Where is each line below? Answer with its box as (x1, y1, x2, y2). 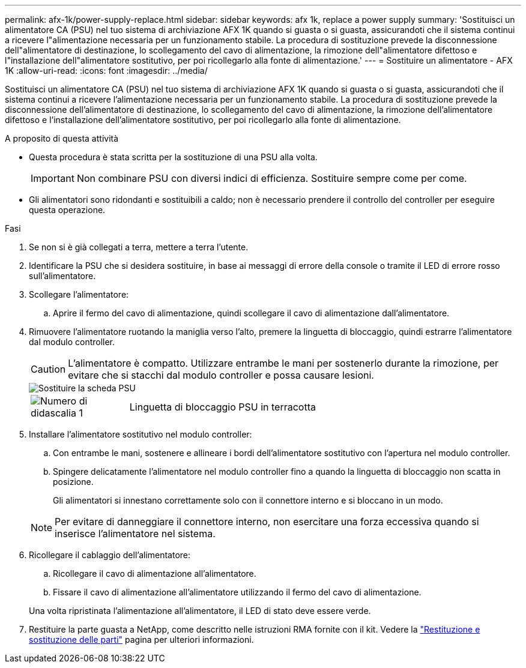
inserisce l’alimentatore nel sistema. (55, 528, 216, 540)
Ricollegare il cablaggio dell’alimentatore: (29, 550, 191, 560)
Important (31, 172, 74, 184)
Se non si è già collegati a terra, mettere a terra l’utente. (29, 242, 249, 252)
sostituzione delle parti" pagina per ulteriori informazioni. (29, 634, 254, 645)
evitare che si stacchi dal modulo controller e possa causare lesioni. (68, 369, 374, 381)
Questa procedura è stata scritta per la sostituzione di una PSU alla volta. (29, 152, 318, 162)
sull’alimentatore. (29, 271, 96, 281)
